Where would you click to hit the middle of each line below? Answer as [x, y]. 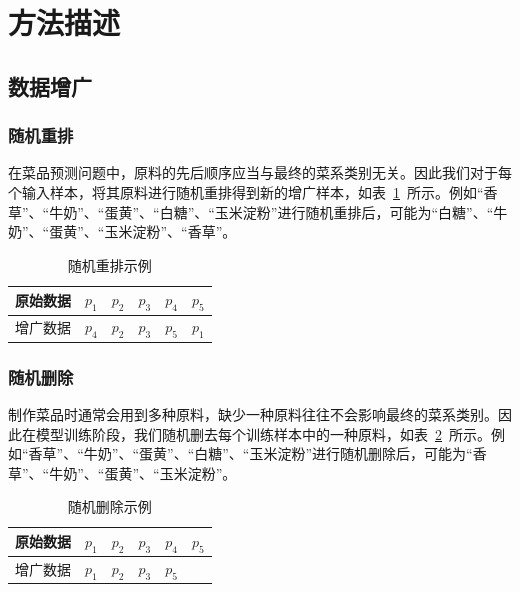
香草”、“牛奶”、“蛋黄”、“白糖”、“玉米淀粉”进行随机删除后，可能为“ [250, 453]
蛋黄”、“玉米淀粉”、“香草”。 [143, 231]
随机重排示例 [109, 264]
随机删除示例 [109, 506]
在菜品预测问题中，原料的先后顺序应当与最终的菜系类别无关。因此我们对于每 [260, 172]
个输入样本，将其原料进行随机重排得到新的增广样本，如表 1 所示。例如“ [246, 191]
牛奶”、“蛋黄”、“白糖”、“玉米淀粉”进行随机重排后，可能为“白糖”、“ [271, 211]
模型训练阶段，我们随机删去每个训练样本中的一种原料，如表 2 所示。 [263, 433]
